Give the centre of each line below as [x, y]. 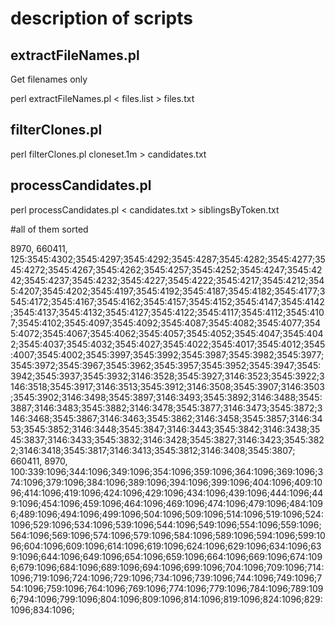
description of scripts [101, 18]
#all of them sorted [49, 229]
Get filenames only [49, 79]
